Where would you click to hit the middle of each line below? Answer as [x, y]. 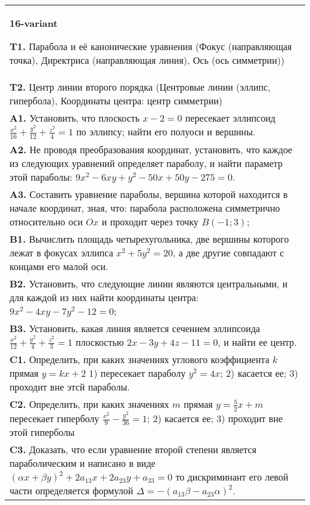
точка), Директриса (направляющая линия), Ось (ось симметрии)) [147, 60]
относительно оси [46, 221]
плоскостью [100, 342]
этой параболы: [41, 176]
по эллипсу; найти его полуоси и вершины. [166, 131]
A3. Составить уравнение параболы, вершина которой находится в [149, 194]
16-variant [34, 23]
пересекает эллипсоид [230, 118]
